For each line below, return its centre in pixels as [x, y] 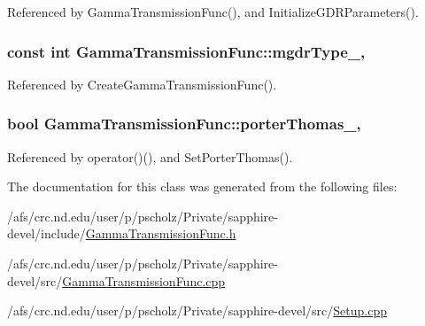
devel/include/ [46, 233]
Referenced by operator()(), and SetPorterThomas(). [150, 156]
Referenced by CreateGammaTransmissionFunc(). [142, 84]
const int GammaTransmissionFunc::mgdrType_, [186, 51]
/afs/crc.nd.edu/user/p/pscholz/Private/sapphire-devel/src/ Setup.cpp [197, 310]
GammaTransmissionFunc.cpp [144, 280]
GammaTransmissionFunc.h [161, 233]
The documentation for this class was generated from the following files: [202, 186]
